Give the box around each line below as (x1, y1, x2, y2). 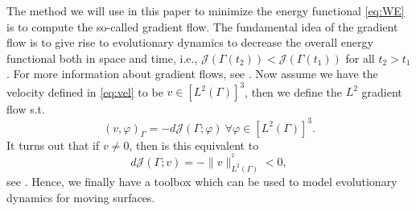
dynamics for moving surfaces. (6, 188, 155, 205)
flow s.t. (6, 101, 45, 118)
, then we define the (245, 83, 343, 100)
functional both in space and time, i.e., (6, 49, 198, 66)
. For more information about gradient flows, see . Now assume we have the (6, 65, 378, 82)
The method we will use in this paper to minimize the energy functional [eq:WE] (6, 2, 405, 19)
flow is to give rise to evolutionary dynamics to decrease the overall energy (6, 34, 373, 51)
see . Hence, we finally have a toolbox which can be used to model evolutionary (6, 173, 397, 190)
